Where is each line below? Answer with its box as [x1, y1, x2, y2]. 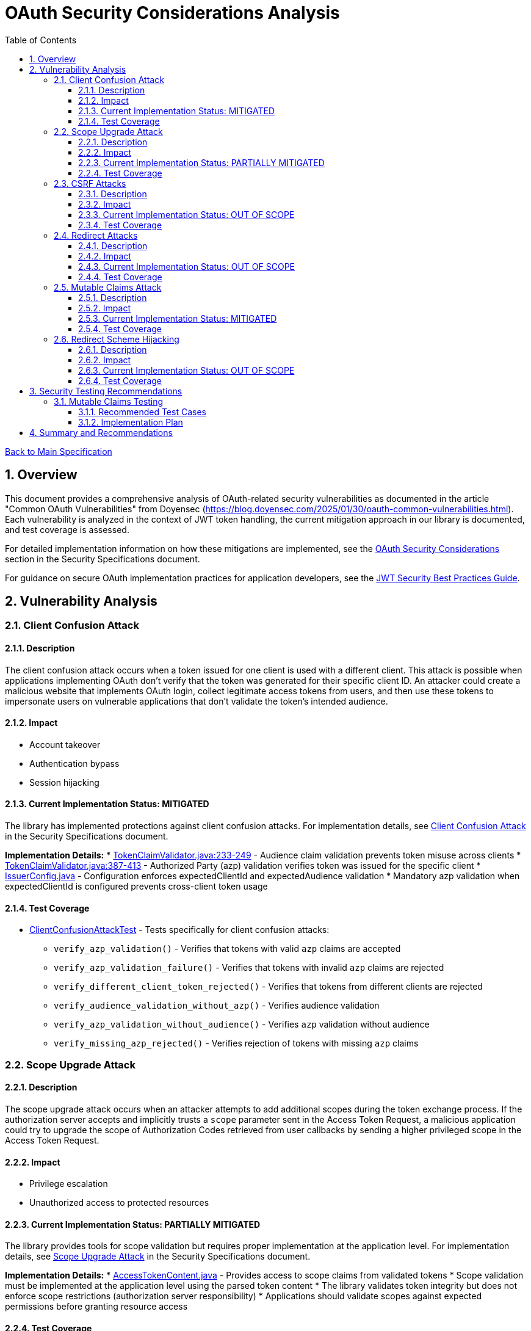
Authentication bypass [29, 758, 120, 769]
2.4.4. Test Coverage [78, 271, 162, 282]
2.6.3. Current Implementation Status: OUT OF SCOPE [78, 364, 295, 375]
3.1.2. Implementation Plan [78, 416, 183, 427]
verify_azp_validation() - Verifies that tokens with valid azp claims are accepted [54, 943, 401, 954]
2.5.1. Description [78, 292, 147, 303]
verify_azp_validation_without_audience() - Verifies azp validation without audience [54, 1019, 430, 1030]
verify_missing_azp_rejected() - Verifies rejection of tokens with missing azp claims [54, 1038, 419, 1049]
